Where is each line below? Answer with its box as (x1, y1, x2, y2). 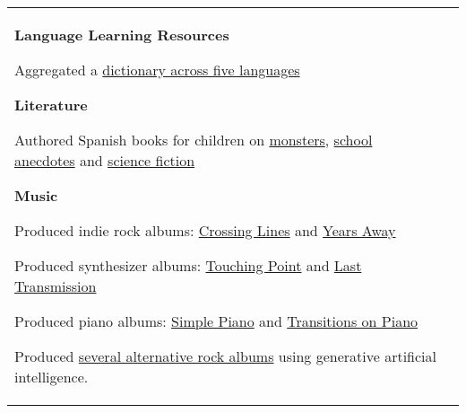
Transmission (14, 276, 97, 296)
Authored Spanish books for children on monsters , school (14, 129, 373, 150)
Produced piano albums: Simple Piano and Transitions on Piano (14, 311, 419, 331)
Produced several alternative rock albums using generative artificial (14, 346, 437, 366)
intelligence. (14, 366, 89, 387)
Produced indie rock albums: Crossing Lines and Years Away (14, 220, 396, 241)
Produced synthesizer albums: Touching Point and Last (14, 255, 362, 276)
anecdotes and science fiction (14, 150, 195, 171)
